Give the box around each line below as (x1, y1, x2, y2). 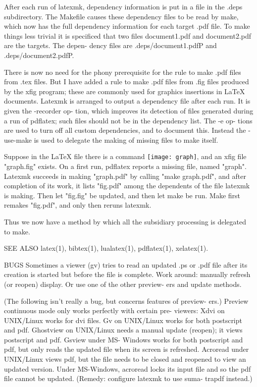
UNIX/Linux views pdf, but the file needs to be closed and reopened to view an (4, 354, 246, 364)
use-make (4, 134, 32, 145)
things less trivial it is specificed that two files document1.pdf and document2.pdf (4, 30, 252, 41)
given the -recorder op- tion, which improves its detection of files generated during (4, 105, 254, 115)
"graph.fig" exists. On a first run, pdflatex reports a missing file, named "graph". (4, 161, 247, 171)
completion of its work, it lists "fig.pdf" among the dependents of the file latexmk (4, 180, 250, 191)
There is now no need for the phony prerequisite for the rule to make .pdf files (4, 66, 241, 77)
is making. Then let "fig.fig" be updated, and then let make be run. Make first (4, 190, 241, 200)
